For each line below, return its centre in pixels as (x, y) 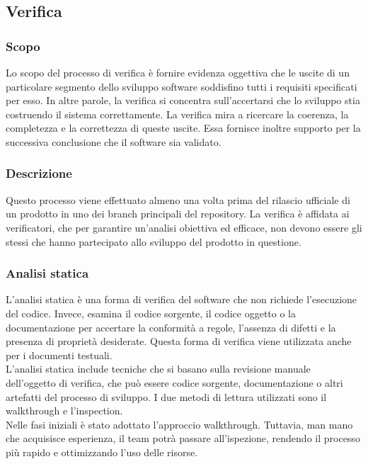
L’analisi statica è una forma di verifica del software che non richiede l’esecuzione (182, 299)
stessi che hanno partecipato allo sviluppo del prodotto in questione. (154, 241)
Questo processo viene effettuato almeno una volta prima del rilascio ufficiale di (178, 199)
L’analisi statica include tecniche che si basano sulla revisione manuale (158, 369)
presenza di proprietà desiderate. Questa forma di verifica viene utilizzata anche (179, 341)
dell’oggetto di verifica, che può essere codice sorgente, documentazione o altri (174, 382)
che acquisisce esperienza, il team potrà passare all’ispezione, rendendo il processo (183, 438)
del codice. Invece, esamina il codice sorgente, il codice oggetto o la (151, 313)
